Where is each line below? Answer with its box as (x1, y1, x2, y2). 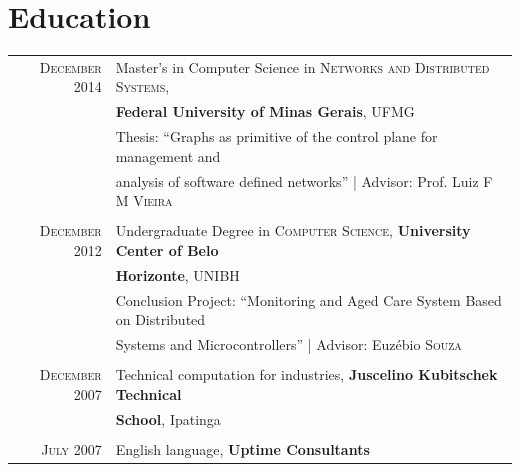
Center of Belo (115, 239, 219, 260)
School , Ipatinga (115, 408, 221, 429)
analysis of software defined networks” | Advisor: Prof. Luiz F (115, 170, 493, 191)
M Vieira (115, 190, 173, 211)
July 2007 (41, 438, 102, 459)
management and (115, 145, 221, 166)
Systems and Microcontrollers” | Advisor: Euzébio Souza (115, 334, 462, 354)
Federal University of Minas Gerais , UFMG (115, 101, 415, 122)
